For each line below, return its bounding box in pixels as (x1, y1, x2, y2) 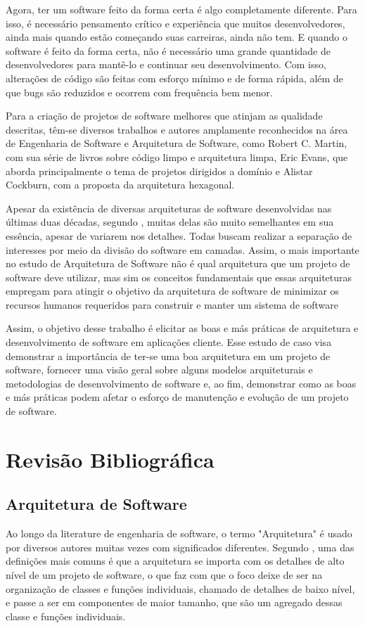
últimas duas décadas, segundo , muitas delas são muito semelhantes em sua (6, 214, 334, 229)
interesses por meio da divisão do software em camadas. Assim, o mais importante (6, 242, 359, 257)
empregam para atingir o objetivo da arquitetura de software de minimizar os (6, 283, 340, 298)
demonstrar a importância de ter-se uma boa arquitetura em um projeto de (6, 348, 331, 363)
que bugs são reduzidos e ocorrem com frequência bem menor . (6, 84, 273, 99)
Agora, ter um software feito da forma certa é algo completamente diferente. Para (6, 2, 357, 16)
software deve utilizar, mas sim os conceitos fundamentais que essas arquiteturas (6, 269, 352, 284)
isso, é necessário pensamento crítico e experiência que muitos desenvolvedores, (6, 15, 345, 30)
